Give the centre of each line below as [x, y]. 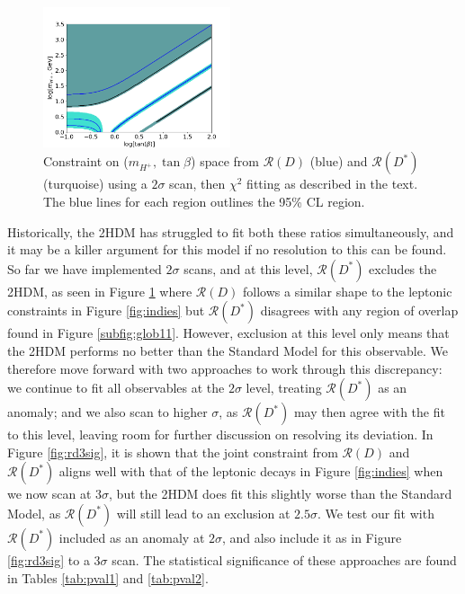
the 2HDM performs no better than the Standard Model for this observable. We [228, 350]
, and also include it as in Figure [312, 537]
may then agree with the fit [369, 412]
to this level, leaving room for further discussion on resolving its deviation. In [220, 434]
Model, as [34, 513]
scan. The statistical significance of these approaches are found [284, 559]
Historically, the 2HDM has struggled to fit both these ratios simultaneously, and [231, 231]
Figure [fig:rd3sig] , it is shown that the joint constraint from [173, 452]
